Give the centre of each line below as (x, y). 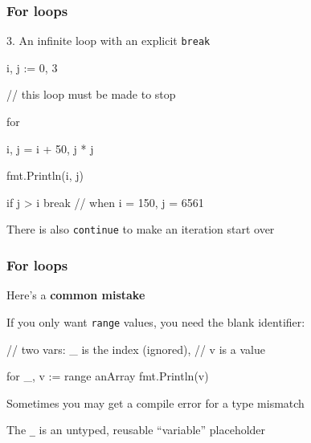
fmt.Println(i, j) (45, 175)
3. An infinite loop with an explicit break (108, 41)
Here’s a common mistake (76, 295)
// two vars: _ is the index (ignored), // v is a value (136, 349)
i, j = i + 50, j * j (50, 148)
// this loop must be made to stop (91, 94)
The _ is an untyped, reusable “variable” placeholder (136, 430)
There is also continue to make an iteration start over (141, 229)
